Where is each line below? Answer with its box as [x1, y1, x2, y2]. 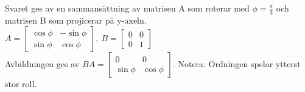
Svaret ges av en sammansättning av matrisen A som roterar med [5, 2, 250, 14]
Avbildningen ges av [5, 57, 80, 70]
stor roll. [5, 77, 37, 90]
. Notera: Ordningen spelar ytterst [172, 57, 301, 70]
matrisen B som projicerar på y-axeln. [5, 13, 147, 26]
